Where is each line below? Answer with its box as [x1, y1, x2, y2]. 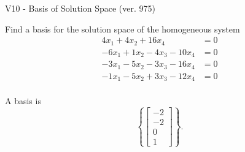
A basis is [5, 94, 41, 107]
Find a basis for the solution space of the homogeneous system [5, 22, 240, 35]
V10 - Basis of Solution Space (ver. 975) [5, 2, 155, 14]
